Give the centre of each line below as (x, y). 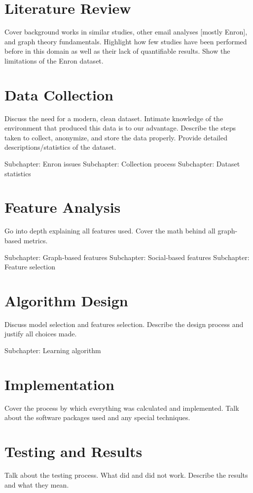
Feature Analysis (63, 207)
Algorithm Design (66, 300)
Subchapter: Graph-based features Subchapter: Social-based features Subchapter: (127, 257)
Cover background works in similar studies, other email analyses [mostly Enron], (126, 32)
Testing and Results (73, 451)
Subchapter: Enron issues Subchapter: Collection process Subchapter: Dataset (122, 164)
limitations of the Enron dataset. (54, 60)
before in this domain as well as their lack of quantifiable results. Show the (117, 51)
